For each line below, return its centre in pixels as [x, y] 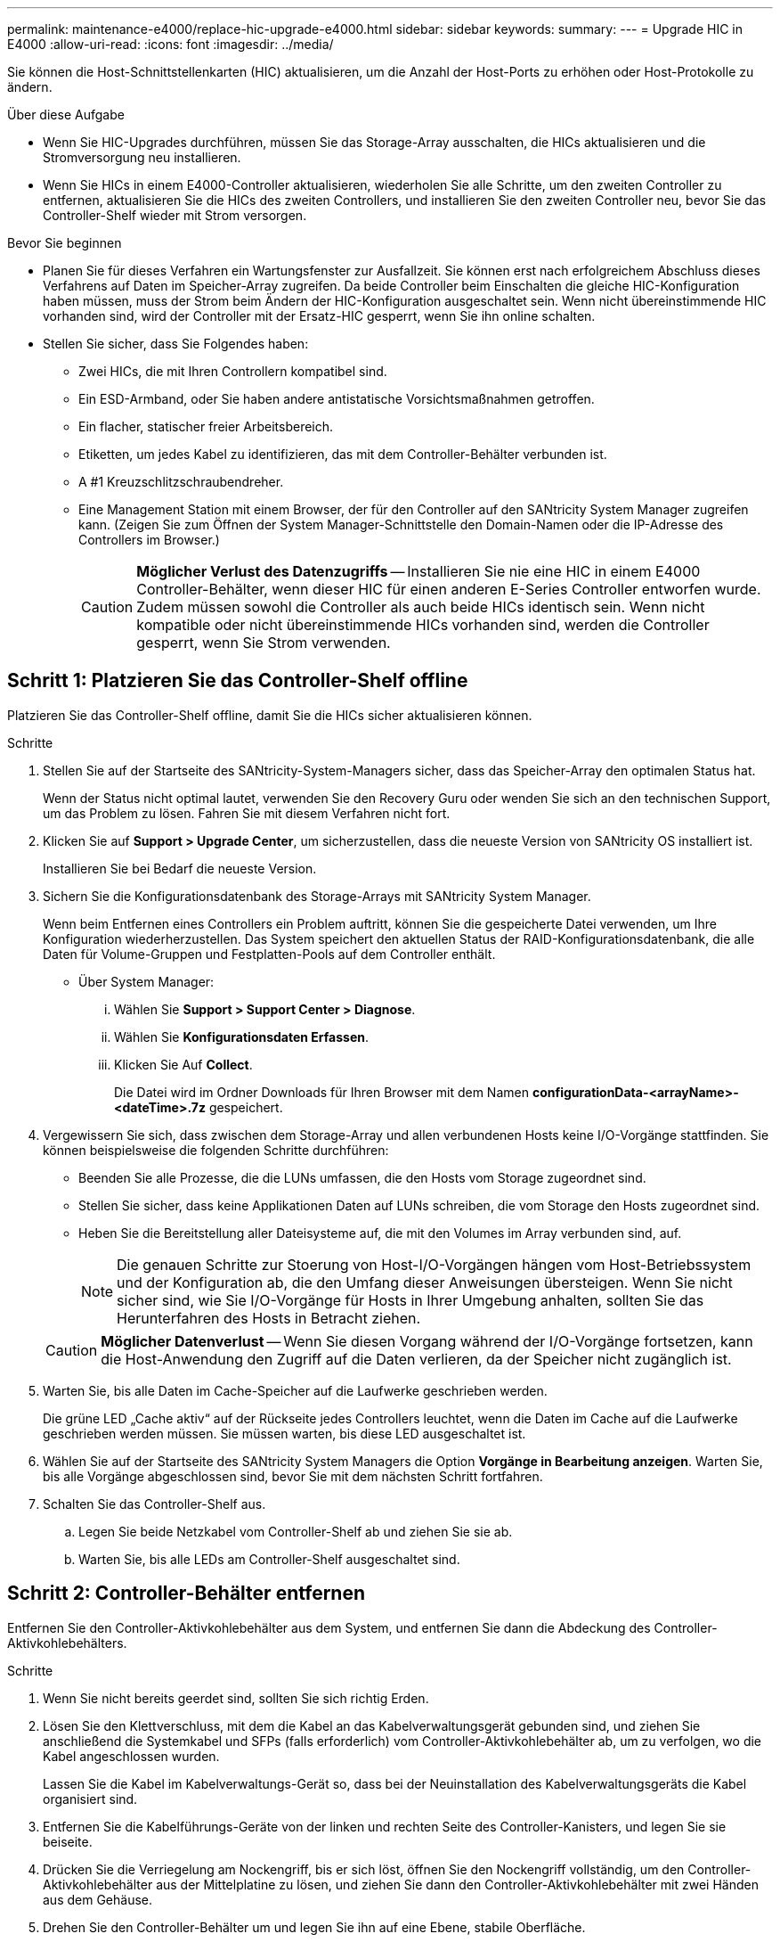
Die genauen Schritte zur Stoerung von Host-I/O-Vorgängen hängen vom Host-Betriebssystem [434, 1264]
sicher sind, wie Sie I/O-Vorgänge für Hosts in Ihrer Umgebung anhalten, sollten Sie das [410, 1300]
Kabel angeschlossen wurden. [131, 1756]
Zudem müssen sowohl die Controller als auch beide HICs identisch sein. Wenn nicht [421, 607]
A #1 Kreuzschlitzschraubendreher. [181, 482]
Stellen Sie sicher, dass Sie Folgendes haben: [176, 344]
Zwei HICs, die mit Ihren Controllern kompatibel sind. [233, 371]
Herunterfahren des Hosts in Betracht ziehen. [269, 1318]
